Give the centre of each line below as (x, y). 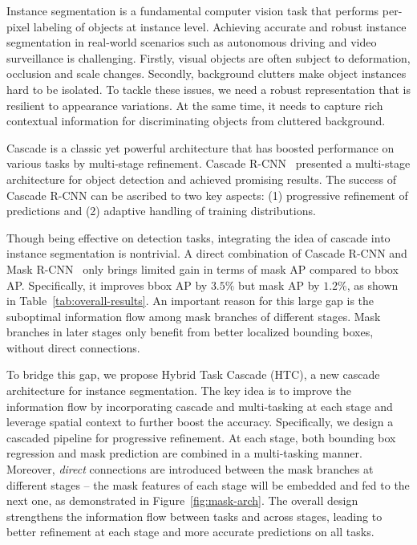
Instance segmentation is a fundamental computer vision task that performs (193, 10)
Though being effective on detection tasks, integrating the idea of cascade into (198, 237)
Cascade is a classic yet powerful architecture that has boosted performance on (200, 147)
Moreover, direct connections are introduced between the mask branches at (190, 469)
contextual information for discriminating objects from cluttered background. (196, 121)
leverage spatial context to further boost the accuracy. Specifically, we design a (200, 422)
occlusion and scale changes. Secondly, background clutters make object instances (206, 73)
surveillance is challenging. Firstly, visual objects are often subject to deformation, (208, 57)
